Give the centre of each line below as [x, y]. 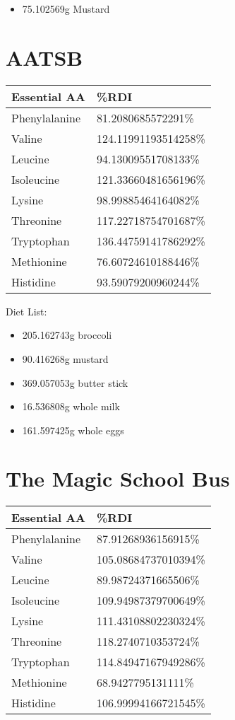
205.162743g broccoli [67, 335]
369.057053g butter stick [75, 382]
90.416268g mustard [65, 358]
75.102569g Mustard [66, 8]
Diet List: [26, 311]
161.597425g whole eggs [73, 430]
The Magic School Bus [118, 478]
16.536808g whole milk [71, 406]
